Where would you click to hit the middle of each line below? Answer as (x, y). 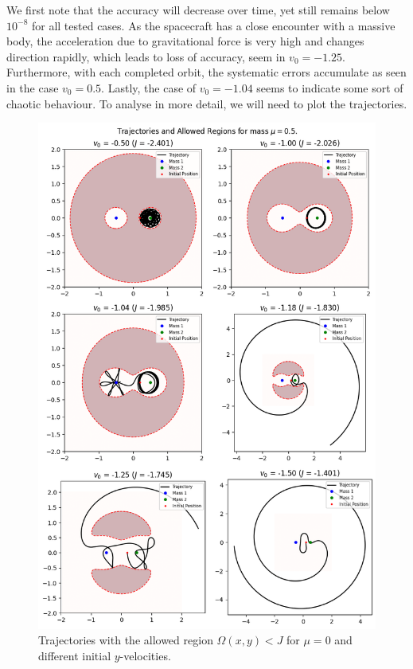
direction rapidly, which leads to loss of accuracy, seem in (146, 56)
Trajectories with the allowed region (126, 640)
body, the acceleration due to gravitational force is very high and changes (185, 41)
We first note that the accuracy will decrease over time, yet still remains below (198, 10)
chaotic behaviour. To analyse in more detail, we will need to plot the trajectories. (207, 103)
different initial (75, 656)
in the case (33, 87)
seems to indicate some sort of (330, 87)
